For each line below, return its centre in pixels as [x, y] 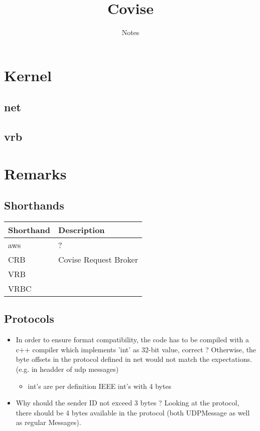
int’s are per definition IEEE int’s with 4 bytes [100, 386]
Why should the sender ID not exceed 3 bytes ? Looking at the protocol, [127, 403]
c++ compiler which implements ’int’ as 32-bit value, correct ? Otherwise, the [136, 349]
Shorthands [34, 205]
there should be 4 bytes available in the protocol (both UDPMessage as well [133, 412]
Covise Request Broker [98, 260]
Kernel [28, 75]
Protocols [29, 318]
